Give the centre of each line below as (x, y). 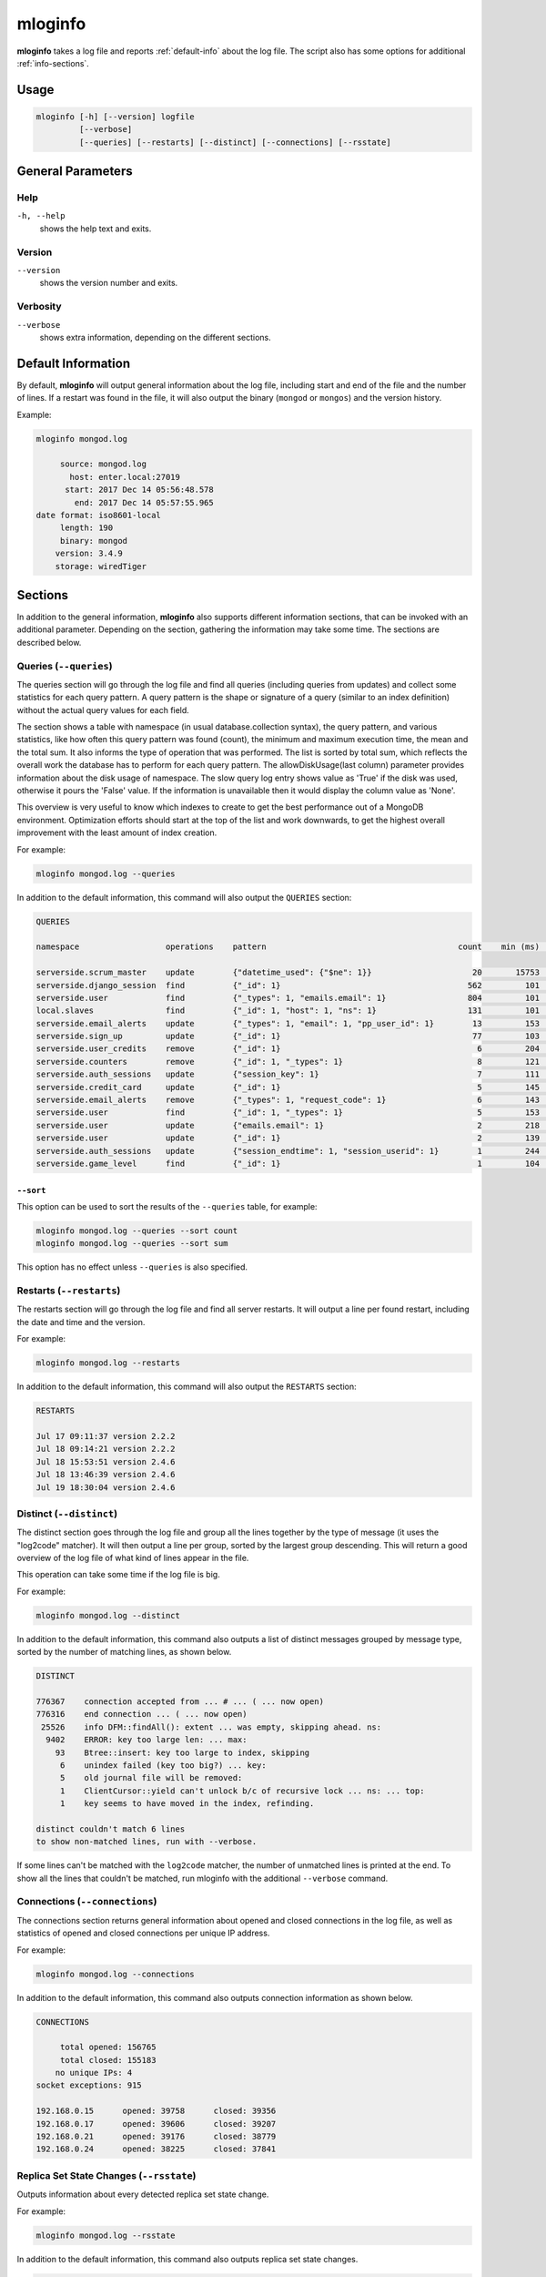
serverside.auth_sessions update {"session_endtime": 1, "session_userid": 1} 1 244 (288, 1151)
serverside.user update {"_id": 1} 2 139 (288, 1138)
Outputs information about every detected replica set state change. (143, 2194)
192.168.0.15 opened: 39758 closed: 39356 (156, 2111)
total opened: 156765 (108, 2047)
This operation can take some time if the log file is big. (118, 1575)
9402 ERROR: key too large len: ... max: (147, 1740)
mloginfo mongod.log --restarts (108, 1363)
